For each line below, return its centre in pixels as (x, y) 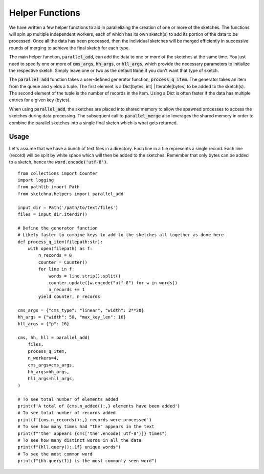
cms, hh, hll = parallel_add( (54, 338)
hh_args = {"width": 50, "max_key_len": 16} (72, 317)
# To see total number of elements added (68, 399)
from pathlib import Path (49, 187)
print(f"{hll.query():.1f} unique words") (69, 447)
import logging (36, 180)
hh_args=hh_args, (48, 372)
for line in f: (56, 269)
